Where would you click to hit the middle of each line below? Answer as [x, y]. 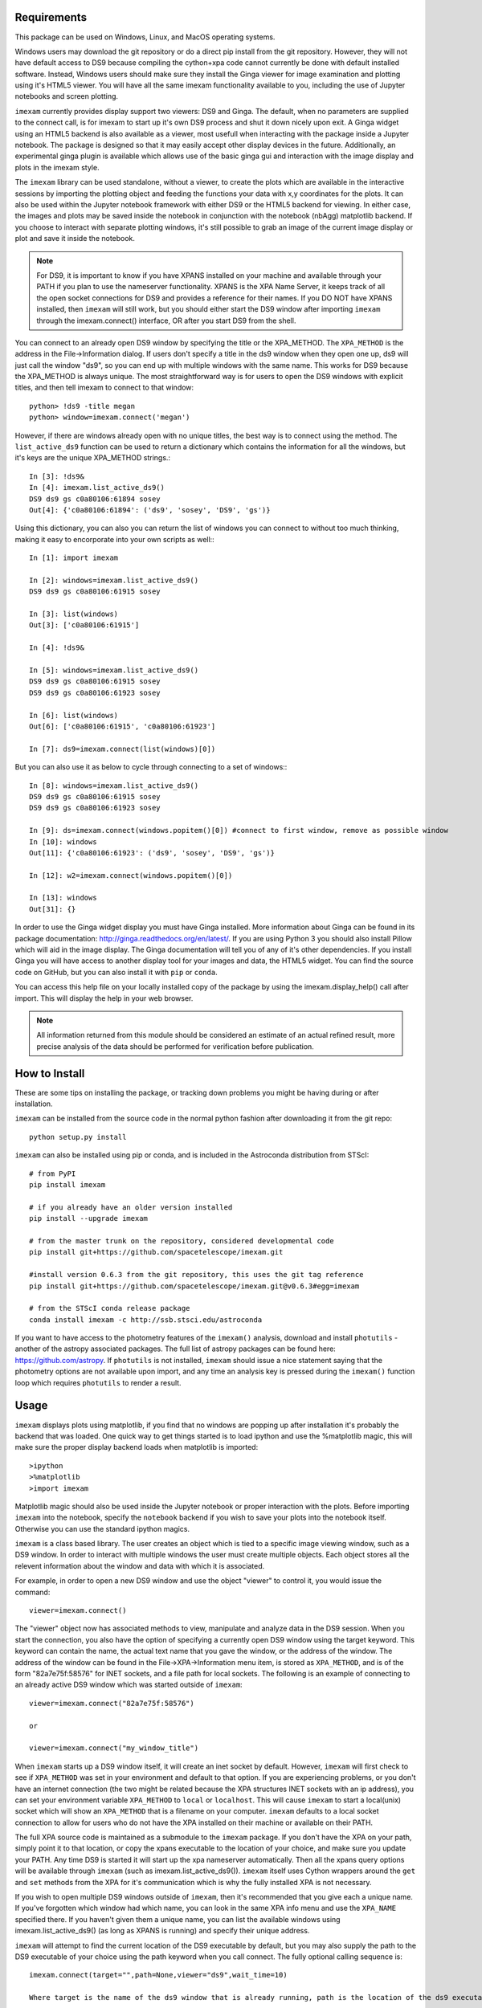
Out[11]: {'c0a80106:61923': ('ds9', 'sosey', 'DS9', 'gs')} [152, 853]
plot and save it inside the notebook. [75, 239]
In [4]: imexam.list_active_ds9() [97, 488]
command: [33, 1592]
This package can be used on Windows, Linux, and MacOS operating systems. [145, 37]
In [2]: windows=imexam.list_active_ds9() [114, 580]
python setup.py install [78, 1137]
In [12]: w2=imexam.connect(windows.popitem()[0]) [131, 875]
